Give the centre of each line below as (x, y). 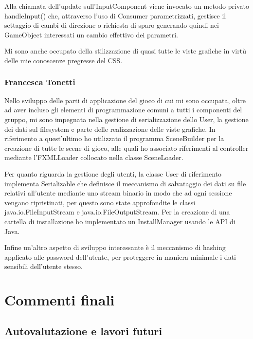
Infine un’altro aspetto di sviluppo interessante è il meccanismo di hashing (115, 247)
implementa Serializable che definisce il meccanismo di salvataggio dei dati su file (125, 183)
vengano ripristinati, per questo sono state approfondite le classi (100, 202)
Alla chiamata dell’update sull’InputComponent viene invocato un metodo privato (127, 6)
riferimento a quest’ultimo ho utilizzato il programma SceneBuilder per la (114, 138)
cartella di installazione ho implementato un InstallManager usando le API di (120, 221)
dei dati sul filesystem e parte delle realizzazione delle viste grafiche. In (110, 129)
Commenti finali (60, 300)
